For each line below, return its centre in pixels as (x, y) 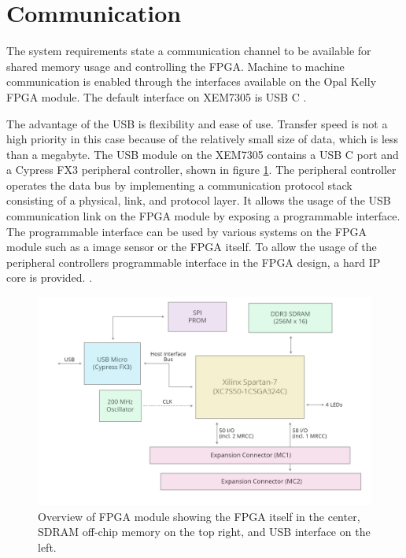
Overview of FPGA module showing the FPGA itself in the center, (199, 516)
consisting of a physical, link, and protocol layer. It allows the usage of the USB (199, 200)
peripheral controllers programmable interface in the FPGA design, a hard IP (194, 262)
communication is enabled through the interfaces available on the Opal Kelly (192, 81)
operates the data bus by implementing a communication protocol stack (179, 185)
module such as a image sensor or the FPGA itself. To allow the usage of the (192, 247)
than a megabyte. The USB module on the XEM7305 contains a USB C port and (203, 154)
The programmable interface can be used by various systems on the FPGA (186, 231)
